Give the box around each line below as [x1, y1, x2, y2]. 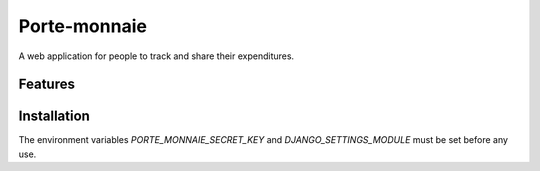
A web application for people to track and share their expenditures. [18, 50, 295, 62]
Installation [18, 108, 90, 125]
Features [18, 76, 75, 93]
